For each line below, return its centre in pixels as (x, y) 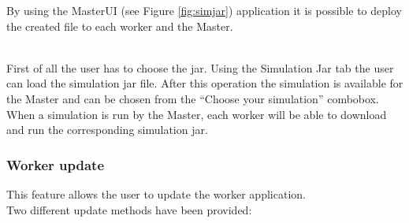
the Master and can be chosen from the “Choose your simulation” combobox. (193, 98)
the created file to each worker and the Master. (120, 26)
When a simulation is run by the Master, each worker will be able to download (197, 114)
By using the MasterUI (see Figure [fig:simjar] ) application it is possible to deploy (204, 10)
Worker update (56, 164)
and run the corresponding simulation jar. (107, 130)
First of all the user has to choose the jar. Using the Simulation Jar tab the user (200, 67)
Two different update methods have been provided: (129, 209)
